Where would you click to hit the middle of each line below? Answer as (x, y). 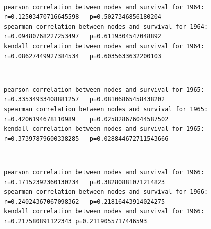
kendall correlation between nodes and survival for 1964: (104, 46)
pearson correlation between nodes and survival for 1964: (104, 7)
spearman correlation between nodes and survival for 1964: (106, 26)
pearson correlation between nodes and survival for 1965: (104, 89)
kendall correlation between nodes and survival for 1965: (104, 129)
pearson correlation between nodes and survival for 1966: (104, 172)
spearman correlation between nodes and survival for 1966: (106, 192)
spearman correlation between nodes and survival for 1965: (106, 109)
